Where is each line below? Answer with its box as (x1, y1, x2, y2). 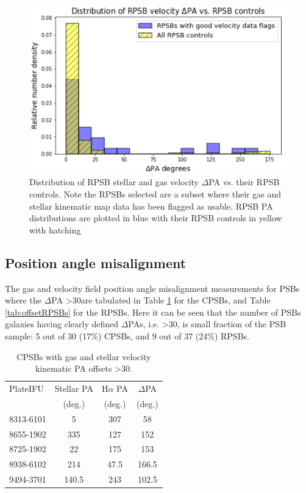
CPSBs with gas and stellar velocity (16, 350, 151, 363)
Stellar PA (54, 382, 93, 394)
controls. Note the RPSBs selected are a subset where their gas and (29, 188, 281, 200)
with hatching (29, 223, 81, 236)
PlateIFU (9, 382, 44, 394)
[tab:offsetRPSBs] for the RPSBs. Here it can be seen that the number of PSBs (5, 305, 301, 318)
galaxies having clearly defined (5, 317, 119, 330)
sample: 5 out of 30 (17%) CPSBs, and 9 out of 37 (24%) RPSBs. (5, 329, 249, 342)
